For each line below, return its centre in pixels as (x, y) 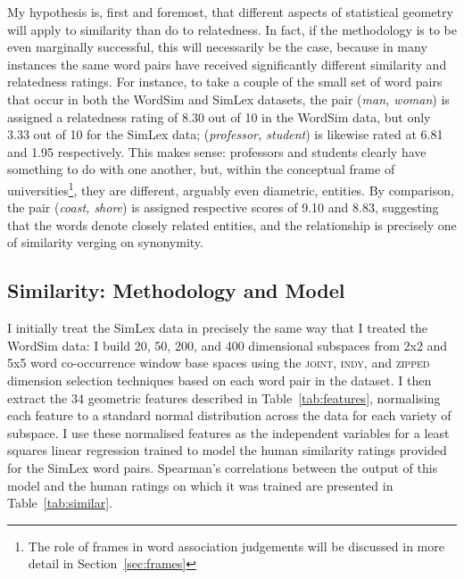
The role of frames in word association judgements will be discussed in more (236, 546)
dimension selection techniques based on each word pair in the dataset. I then (220, 380)
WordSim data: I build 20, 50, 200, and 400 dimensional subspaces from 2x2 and (228, 345)
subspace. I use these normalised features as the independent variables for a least (228, 432)
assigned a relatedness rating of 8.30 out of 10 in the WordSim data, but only (219, 116)
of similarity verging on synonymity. (105, 242)
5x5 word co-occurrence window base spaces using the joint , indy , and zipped (219, 363)
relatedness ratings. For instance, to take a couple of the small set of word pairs (225, 82)
